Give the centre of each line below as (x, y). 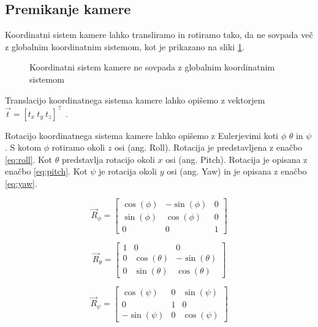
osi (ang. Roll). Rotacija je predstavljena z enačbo (209, 147)
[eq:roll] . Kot (29, 159)
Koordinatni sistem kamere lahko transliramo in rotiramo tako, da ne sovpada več (159, 35)
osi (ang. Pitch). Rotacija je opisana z (237, 159)
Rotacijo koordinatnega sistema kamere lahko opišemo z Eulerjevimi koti (142, 135)
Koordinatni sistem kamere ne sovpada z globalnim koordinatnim (152, 67)
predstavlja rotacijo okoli (108, 159)
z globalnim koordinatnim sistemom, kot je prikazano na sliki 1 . (125, 46)
